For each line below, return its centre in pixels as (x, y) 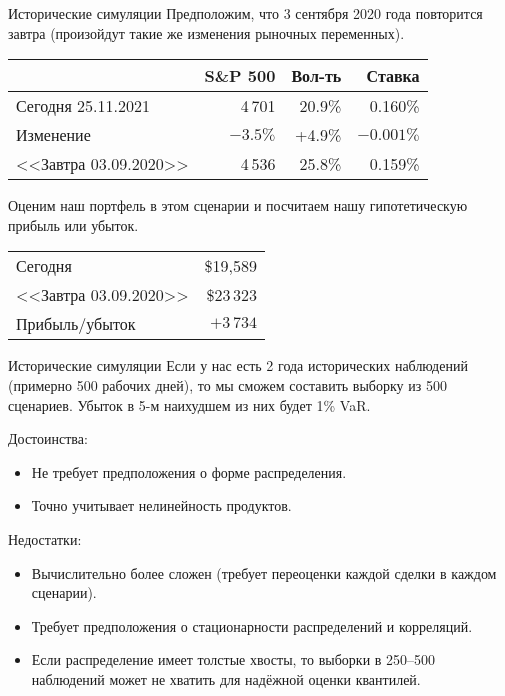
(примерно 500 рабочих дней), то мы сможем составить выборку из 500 (227, 384)
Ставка (393, 76)
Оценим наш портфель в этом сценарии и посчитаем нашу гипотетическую (238, 205)
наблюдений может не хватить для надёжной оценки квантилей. (226, 678)
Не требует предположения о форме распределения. (189, 471)
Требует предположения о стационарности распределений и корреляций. (252, 625)
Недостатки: (45, 538)
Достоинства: (48, 438)
